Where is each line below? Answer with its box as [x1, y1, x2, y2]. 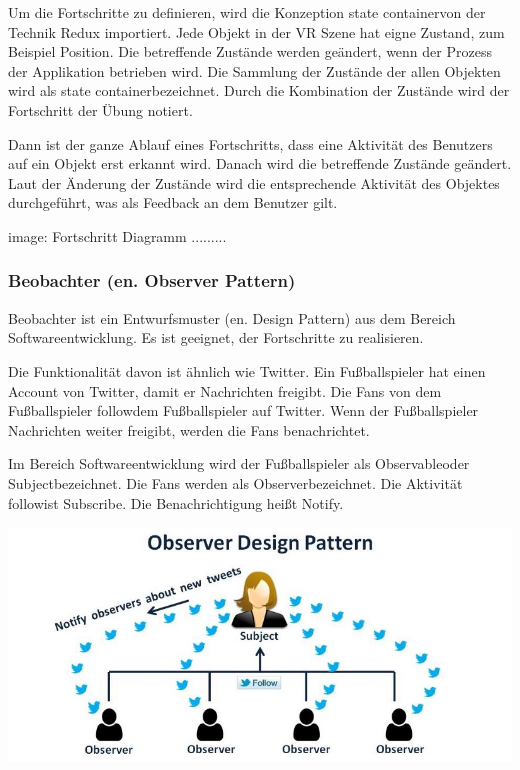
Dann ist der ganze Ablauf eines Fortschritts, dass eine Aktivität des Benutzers [8, 133, 493, 154]
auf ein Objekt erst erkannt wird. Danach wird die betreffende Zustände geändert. [8, 153, 512, 174]
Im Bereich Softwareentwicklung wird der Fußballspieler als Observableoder [8, 453, 470, 474]
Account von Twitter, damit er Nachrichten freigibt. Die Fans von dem [8, 380, 442, 401]
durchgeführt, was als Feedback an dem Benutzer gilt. [8, 192, 338, 213]
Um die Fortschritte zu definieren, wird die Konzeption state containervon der [8, 2, 486, 22]
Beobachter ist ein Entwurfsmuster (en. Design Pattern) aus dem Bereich [8, 307, 456, 328]
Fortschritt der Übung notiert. [8, 99, 193, 120]
